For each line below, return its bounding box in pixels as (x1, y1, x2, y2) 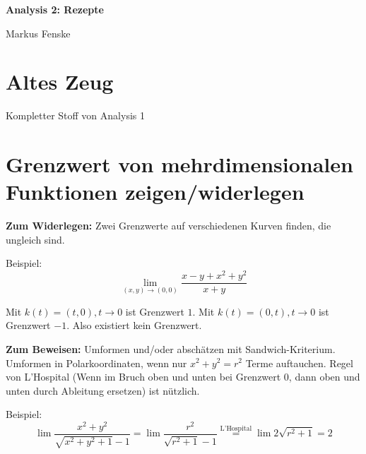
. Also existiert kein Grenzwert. (66, 318, 202, 333)
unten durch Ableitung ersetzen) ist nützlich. (6, 383, 200, 398)
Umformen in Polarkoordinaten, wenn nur (6, 355, 187, 370)
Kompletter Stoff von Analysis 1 (6, 108, 145, 123)
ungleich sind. (6, 232, 65, 246)
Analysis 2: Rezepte (6, 2, 104, 16)
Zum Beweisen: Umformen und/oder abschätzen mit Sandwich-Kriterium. (6, 341, 336, 356)
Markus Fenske (6, 25, 71, 40)
